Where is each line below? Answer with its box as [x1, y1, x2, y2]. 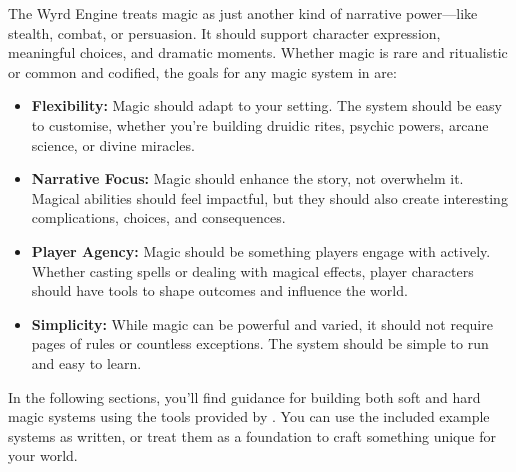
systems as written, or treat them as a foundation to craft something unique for [8, 425, 496, 446]
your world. [8, 445, 78, 466]
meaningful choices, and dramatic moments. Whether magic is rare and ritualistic [8, 42, 508, 63]
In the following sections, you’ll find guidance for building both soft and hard [8, 386, 481, 407]
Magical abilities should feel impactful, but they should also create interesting [31, 187, 508, 208]
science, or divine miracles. [31, 134, 195, 155]
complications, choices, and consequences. [31, 207, 286, 228]
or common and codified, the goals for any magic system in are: [8, 61, 397, 82]
